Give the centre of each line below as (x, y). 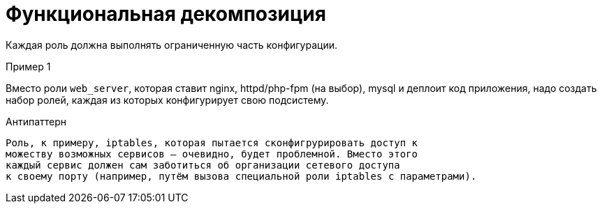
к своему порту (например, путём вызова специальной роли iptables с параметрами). (241, 176)
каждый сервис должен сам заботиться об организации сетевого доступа (203, 165)
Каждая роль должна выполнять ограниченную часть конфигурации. (172, 45)
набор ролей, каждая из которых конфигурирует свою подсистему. (167, 100)
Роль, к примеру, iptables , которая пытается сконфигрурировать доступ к (212, 142)
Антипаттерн (36, 121)
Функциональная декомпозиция (166, 14)
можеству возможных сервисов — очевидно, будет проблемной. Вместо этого (212, 154)
